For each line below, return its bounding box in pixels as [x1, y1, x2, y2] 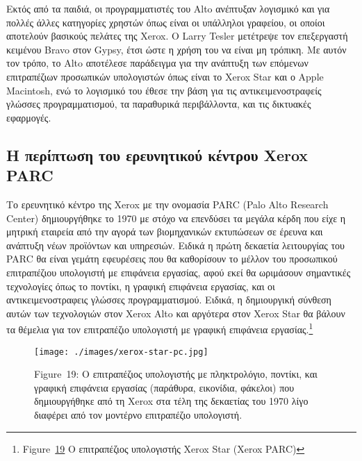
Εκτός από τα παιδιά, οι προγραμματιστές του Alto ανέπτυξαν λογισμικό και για [6, 1, 330, 15]
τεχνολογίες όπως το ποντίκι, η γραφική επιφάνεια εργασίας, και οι [6, 278, 275, 293]
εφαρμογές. [6, 110, 51, 124]
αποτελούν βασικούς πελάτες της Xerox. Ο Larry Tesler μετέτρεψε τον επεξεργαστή [6, 28, 348, 43]
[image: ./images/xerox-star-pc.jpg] [34, 346, 208, 357]
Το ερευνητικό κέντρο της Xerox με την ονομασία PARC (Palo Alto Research [6, 196, 329, 211]
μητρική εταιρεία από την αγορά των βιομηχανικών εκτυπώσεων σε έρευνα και [6, 224, 323, 239]
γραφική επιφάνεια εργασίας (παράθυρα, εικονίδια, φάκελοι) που [34, 380, 295, 394]
